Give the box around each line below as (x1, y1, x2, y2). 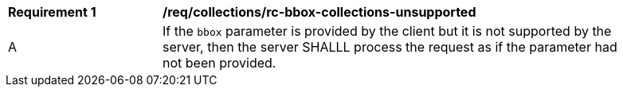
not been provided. (163, 55, 276, 71)
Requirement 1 (8, 4, 96, 20)
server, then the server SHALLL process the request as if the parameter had (163, 39, 617, 55)
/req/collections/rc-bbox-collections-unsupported (163, 4, 476, 20)
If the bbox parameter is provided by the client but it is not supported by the (163, 23, 612, 39)
